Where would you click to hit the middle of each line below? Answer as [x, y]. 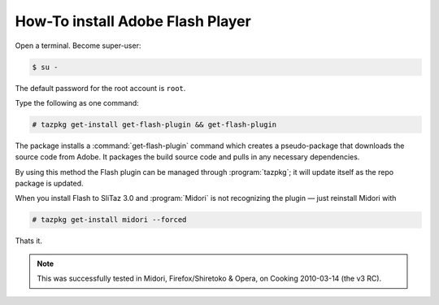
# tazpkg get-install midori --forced [109, 220]
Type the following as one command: [77, 102]
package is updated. [50, 184]
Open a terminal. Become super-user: [78, 46]
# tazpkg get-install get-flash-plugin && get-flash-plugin [154, 124]
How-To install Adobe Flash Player [133, 21]
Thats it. [28, 241]
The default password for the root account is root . [100, 88]
